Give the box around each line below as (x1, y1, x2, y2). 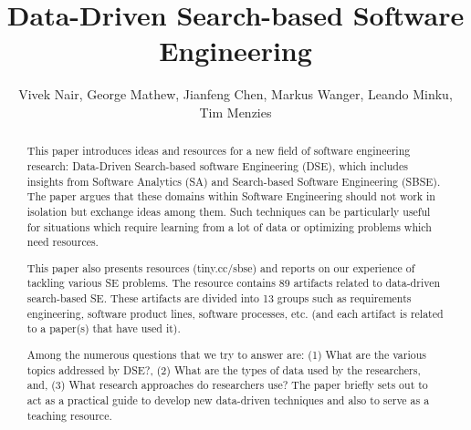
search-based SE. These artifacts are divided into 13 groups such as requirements (26, 291, 412, 306)
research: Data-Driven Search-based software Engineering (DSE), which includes (26, 158, 408, 173)
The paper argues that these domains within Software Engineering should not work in (26, 189, 435, 204)
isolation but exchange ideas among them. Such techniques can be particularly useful (26, 203, 431, 219)
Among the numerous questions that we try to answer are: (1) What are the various (26, 346, 426, 362)
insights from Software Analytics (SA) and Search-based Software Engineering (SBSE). (26, 173, 441, 189)
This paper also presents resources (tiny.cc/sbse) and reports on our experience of (26, 260, 415, 275)
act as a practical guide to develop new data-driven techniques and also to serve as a (26, 392, 430, 407)
